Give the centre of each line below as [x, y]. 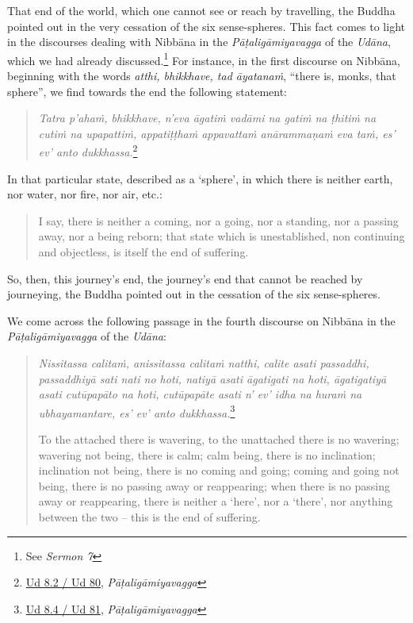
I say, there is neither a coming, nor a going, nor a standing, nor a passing [218, 220]
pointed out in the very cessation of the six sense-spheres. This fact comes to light [206, 26]
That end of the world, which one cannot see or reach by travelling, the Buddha [201, 10]
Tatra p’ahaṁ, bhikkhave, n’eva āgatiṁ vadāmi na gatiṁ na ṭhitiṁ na [207, 118]
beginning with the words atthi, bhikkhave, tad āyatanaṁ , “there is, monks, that [202, 76]
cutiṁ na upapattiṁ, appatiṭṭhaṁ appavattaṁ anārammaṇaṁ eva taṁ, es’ [217, 133]
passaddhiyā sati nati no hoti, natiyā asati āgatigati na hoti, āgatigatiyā [212, 378]
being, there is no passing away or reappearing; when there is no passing [214, 485]
